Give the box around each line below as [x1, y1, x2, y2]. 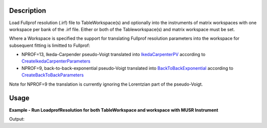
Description [9, 6, 46, 15]
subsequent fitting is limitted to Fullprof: [9, 42, 90, 48]
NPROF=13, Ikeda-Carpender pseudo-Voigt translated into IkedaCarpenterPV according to [21, 52, 206, 58]
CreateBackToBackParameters [21, 72, 84, 78]
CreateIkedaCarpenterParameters [21, 58, 91, 64]
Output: [9, 116, 25, 122]
